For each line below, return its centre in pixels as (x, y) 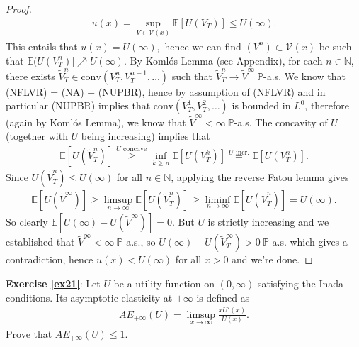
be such (335, 46)
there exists (30, 76)
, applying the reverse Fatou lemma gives (260, 177)
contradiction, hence (50, 259)
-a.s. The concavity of (281, 122)
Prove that (29, 333)
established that (40, 242)
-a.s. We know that (305, 76)
